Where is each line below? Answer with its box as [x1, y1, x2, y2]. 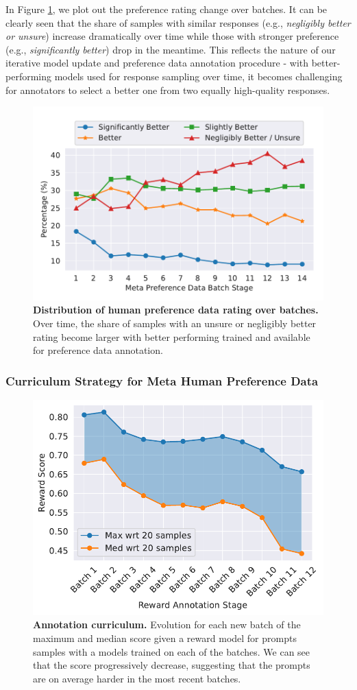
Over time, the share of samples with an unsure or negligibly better [33, 316, 317, 330]
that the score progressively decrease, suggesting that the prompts [33, 658, 310, 672]
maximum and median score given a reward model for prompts [33, 631, 297, 645]
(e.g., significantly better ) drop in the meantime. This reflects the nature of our [5, 42, 336, 56]
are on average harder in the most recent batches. [33, 671, 241, 685]
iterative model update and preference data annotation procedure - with [5, 56, 309, 70]
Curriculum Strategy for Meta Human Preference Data [5, 372, 319, 389]
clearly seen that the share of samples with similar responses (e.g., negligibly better [5, 15, 351, 29]
